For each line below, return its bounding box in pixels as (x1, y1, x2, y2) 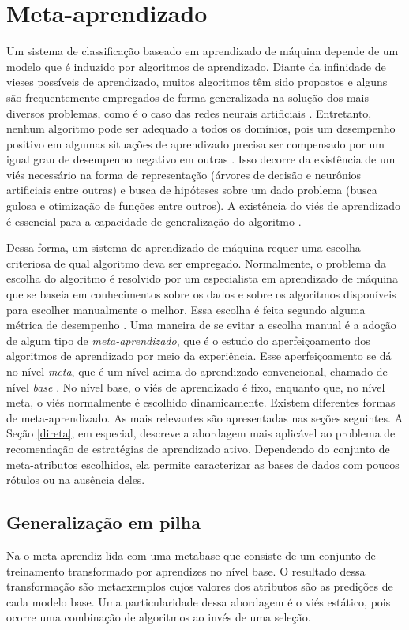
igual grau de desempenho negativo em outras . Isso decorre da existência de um (6, 151, 396, 167)
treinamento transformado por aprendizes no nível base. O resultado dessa (6, 562, 366, 579)
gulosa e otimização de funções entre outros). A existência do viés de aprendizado (6, 197, 401, 214)
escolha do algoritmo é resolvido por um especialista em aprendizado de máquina (6, 270, 398, 287)
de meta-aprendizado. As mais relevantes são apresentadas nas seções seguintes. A (6, 409, 403, 426)
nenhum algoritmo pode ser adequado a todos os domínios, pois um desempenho (6, 120, 396, 137)
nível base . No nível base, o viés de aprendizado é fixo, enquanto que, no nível (6, 378, 385, 395)
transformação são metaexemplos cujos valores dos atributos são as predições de (6, 578, 393, 594)
